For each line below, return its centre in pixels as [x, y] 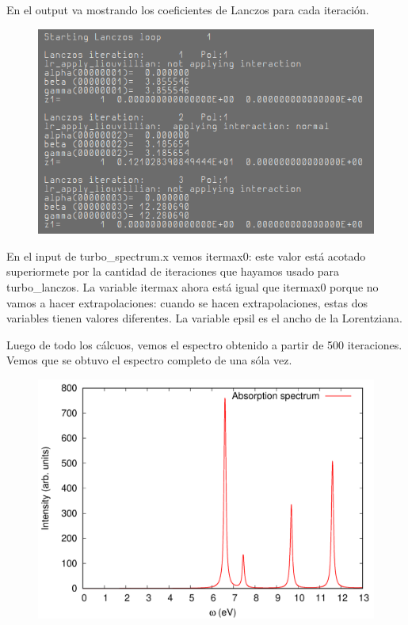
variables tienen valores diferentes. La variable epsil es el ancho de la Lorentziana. [204, 318]
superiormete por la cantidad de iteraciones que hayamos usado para [173, 271]
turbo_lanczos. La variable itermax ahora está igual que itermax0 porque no [193, 287]
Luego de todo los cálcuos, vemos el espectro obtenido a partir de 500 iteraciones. [204, 344]
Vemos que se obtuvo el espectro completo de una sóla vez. [149, 360]
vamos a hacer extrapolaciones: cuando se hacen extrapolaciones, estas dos [187, 302]
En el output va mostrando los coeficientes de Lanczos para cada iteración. [188, 10]
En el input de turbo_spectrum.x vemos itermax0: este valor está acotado [186, 255]
